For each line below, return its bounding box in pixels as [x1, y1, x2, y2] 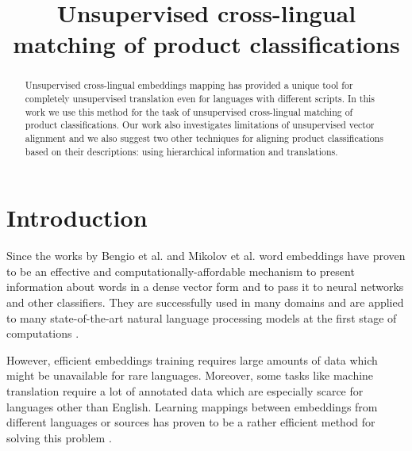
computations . [6, 325, 79, 342]
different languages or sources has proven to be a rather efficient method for [6, 414, 375, 430]
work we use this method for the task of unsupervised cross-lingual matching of [25, 105, 353, 118]
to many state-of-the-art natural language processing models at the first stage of [6, 309, 397, 326]
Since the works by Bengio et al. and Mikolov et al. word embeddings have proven [6, 247, 406, 264]
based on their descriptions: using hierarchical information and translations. [25, 144, 338, 158]
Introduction [6, 201, 148, 234]
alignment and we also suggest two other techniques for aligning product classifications [25, 131, 383, 144]
